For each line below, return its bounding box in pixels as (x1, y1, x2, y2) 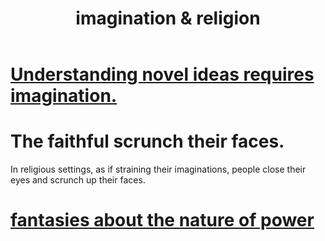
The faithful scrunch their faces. (10, 130, 285, 153)
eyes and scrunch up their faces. (10, 174, 146, 186)
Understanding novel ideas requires (10, 63, 315, 86)
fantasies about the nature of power (10, 209, 315, 232)
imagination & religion (75, 7, 261, 30)
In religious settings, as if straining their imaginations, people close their (10, 163, 307, 176)
